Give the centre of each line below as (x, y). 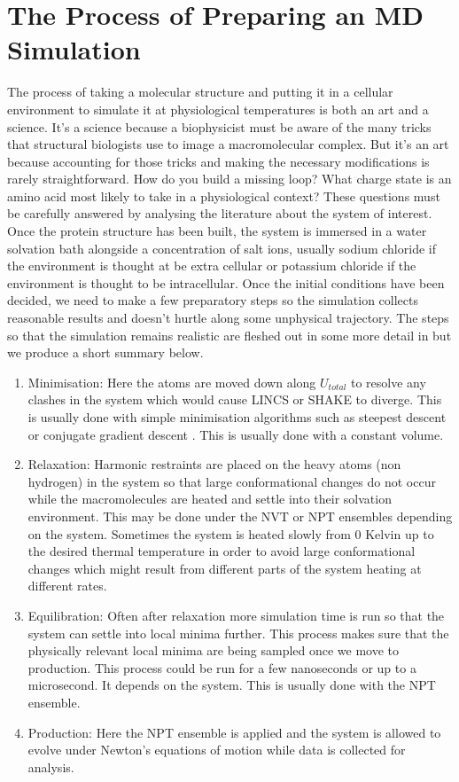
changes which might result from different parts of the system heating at (225, 568)
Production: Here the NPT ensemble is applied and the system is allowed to (234, 732)
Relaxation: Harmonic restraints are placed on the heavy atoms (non (214, 464)
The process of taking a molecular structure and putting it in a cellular (200, 92)
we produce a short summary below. (105, 352)
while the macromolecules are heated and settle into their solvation (210, 499)
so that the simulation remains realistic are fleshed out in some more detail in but (229, 335)
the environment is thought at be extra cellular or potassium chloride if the (212, 266)
